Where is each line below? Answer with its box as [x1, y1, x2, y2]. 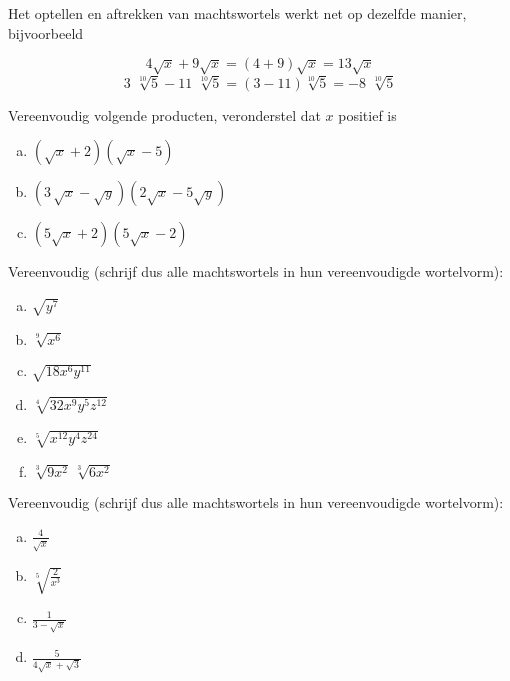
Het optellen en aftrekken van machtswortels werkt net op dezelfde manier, [8, 3, 467, 23]
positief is [338, 104, 397, 125]
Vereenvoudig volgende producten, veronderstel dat [8, 104, 321, 125]
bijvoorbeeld [8, 22, 84, 43]
